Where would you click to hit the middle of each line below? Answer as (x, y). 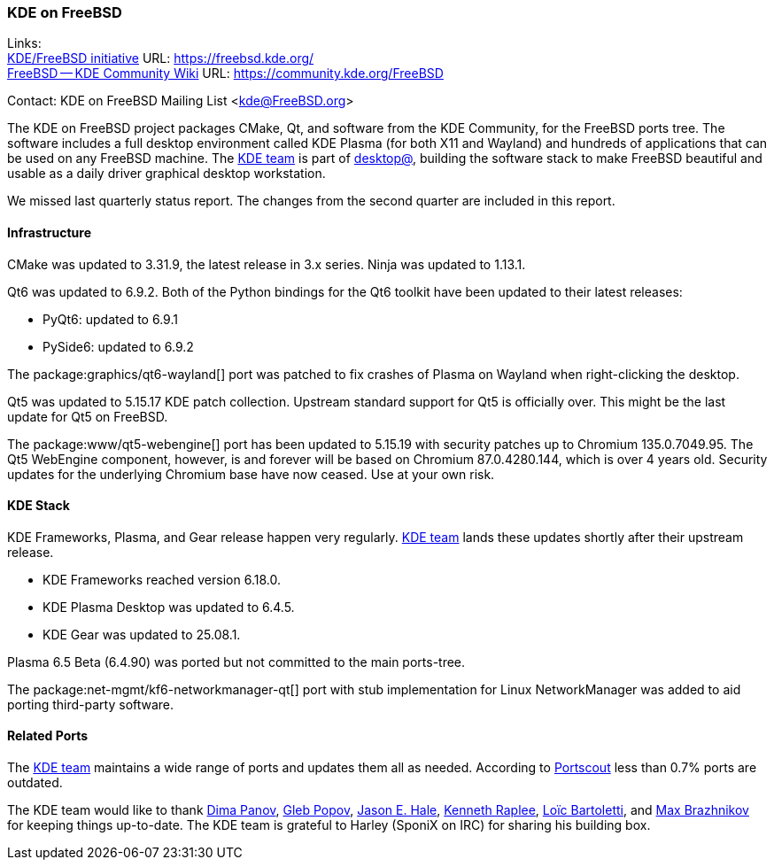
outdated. (35, 783)
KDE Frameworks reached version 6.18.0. (162, 579)
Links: (24, 43)
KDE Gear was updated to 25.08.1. (142, 634)
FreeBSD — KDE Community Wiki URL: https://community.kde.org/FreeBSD (225, 74)
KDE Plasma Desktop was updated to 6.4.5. (169, 607)
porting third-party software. (91, 704)
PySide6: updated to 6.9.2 (118, 346)
